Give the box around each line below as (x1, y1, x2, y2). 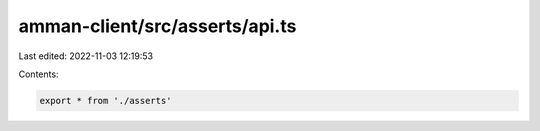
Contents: (18, 68, 59, 80)
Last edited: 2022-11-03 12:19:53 (18, 50, 154, 62)
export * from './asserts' (39, 95, 172, 106)
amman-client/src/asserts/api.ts (18, 15, 297, 37)
